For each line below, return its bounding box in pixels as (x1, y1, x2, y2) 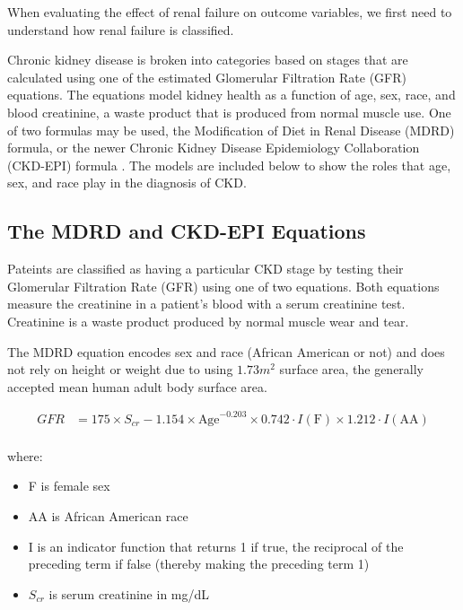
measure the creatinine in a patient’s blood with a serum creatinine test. (7, 294, 406, 313)
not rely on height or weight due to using (7, 360, 233, 379)
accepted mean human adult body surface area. (7, 377, 267, 396)
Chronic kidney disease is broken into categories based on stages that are (7, 50, 408, 69)
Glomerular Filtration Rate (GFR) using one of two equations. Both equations (7, 276, 440, 295)
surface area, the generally (279, 360, 424, 379)
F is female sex (28, 476, 110, 495)
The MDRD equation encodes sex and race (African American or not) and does (7, 342, 445, 361)
